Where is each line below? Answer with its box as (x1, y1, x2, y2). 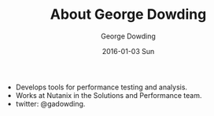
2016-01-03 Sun (101, 46, 155, 56)
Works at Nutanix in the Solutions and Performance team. (15, 90, 202, 100)
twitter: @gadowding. (15, 99, 86, 108)
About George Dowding (50, 5, 207, 24)
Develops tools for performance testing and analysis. (15, 82, 187, 92)
